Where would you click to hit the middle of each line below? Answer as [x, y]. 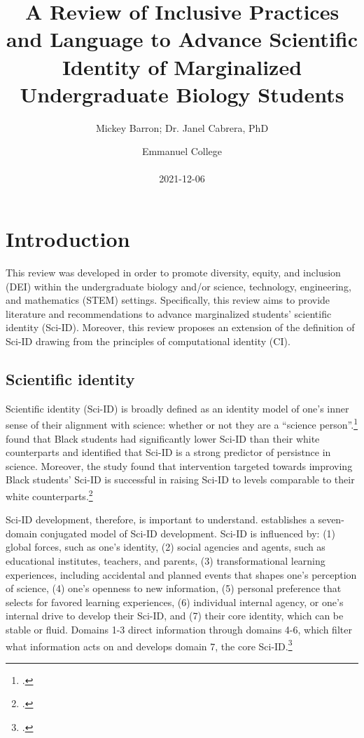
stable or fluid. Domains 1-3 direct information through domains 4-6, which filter [179, 629]
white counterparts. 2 [49, 495]
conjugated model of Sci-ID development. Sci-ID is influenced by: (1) [188, 533]
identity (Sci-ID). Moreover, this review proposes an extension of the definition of [180, 327]
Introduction [68, 239]
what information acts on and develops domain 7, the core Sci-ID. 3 [149, 645]
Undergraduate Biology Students [182, 94]
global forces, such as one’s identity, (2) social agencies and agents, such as [166, 547]
